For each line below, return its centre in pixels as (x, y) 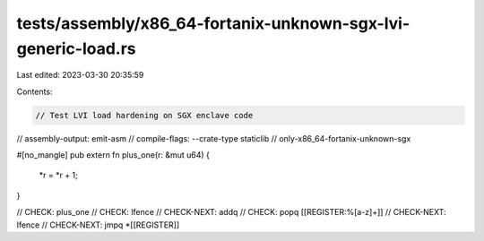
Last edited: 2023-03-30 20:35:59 (80, 75)
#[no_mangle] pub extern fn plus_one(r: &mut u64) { (113, 155)
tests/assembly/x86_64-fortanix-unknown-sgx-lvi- (213, 23)
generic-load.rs (76, 48)
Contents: (35, 91)
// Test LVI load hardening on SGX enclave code (144, 115)
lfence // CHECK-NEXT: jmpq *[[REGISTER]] (98, 225)
